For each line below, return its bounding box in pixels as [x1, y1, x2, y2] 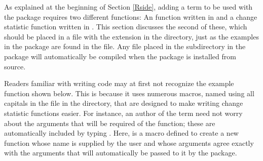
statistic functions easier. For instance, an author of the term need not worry [4, 107, 243, 118]
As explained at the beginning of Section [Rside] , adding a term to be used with [4, 2, 253, 12]
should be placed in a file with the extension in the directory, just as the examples [4, 31, 259, 42]
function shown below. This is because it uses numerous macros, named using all [4, 88, 254, 98]
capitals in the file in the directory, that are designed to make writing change [4, 98, 243, 108]
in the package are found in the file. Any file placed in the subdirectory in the [4, 41, 246, 52]
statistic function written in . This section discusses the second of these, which [4, 21, 247, 32]
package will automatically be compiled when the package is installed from [4, 51, 236, 61]
